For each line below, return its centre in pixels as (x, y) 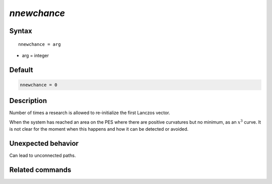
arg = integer (35, 55)
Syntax (21, 31)
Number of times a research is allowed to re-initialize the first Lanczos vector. (90, 113)
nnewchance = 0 (39, 85)
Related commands (40, 170)
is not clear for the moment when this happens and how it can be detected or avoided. (99, 129)
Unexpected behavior (44, 144)
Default (21, 70)
